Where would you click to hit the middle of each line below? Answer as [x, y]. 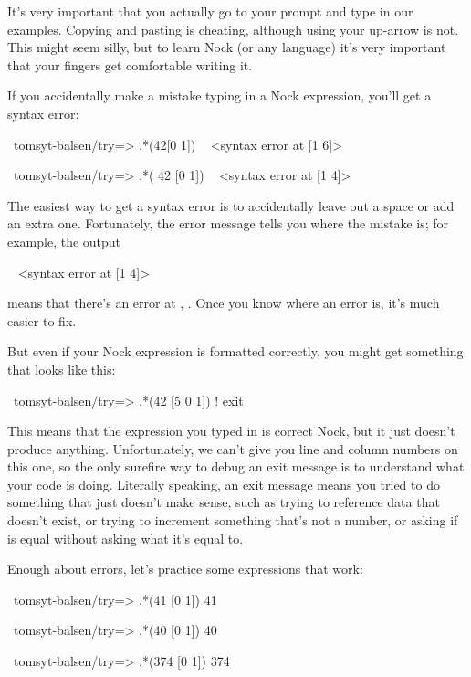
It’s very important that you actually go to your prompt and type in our [210, 11]
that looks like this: [62, 369]
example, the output [64, 241]
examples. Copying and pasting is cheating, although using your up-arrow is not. [233, 29]
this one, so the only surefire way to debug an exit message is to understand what [236, 466]
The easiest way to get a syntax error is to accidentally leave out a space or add [231, 205]
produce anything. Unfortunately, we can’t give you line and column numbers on [233, 448]
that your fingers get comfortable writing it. [130, 64]
